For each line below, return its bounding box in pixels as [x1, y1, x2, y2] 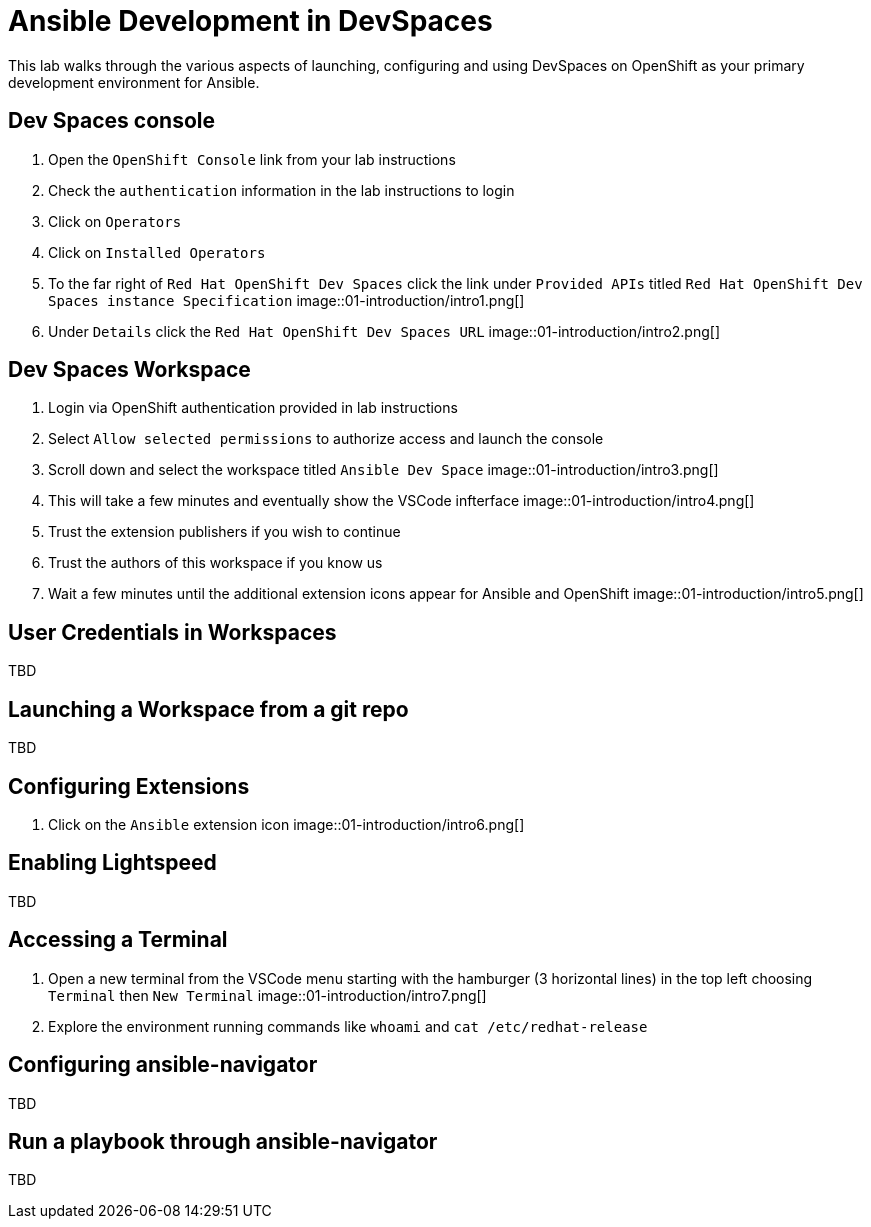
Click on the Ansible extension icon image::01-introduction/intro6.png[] [48, 815, 525, 833]
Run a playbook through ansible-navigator [8, 1128, 438, 1154]
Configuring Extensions [8, 773, 250, 799]
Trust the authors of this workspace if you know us [48, 554, 383, 572]
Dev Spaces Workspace [8, 357, 251, 383]
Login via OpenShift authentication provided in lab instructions [48, 399, 458, 417]
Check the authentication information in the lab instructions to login [48, 181, 515, 199]
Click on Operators [48, 212, 182, 230]
